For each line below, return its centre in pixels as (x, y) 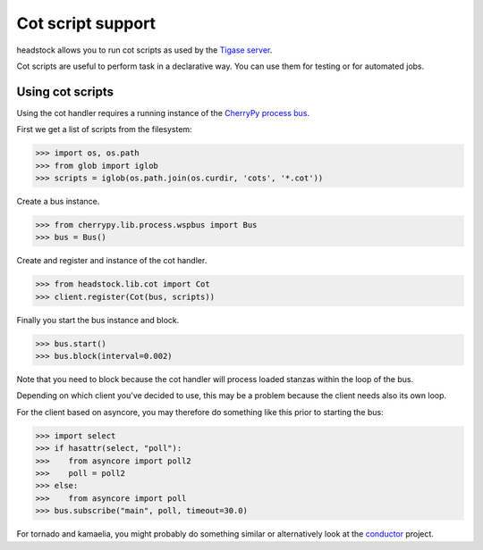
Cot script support (86, 23)
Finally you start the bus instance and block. (98, 320)
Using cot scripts (65, 92)
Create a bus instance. (58, 201)
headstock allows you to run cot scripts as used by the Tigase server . (144, 50)
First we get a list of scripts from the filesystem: (104, 129)
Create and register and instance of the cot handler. (112, 261)
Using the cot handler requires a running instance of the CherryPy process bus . (163, 112)
